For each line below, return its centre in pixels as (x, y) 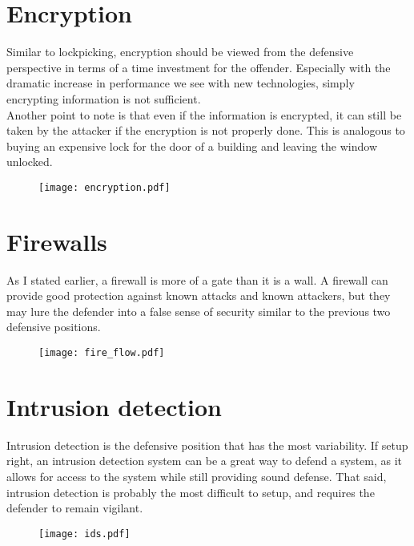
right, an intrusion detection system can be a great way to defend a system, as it (205, 461)
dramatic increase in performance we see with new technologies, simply (181, 83)
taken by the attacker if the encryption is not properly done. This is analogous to (206, 130)
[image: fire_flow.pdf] (102, 353)
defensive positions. (54, 327)
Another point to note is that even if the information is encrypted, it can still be (204, 114)
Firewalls (57, 241)
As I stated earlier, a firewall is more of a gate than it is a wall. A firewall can (197, 279)
